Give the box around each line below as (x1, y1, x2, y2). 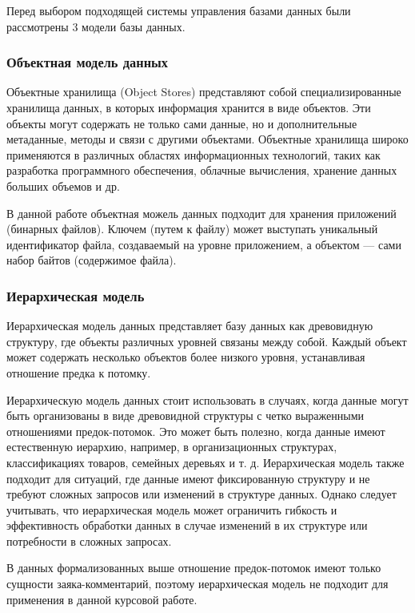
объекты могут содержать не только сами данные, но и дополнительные (6, 115, 357, 131)
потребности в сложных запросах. (6, 532, 172, 549)
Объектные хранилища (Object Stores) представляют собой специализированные (6, 83, 401, 100)
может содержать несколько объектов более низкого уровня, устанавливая (6, 349, 365, 365)
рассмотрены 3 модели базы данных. (6, 18, 186, 34)
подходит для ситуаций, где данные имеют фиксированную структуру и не (6, 470, 370, 486)
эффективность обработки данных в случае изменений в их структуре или (6, 517, 368, 534)
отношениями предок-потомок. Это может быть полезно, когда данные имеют (6, 422, 385, 439)
